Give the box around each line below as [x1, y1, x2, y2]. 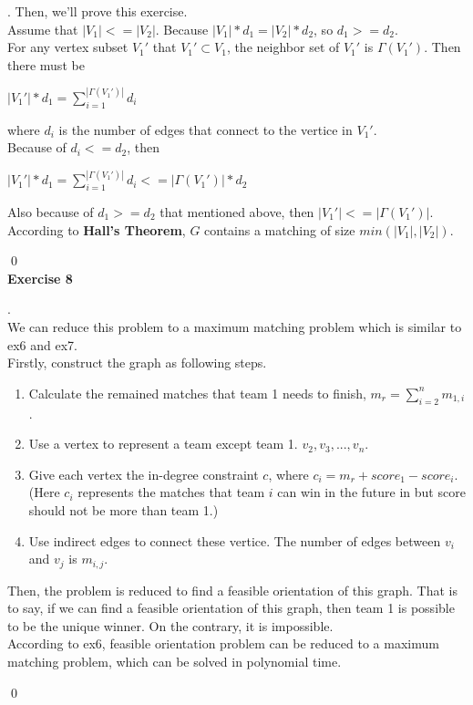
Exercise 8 [7, 268, 73, 287]
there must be [7, 55, 85, 74]
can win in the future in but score [277, 482, 466, 502]
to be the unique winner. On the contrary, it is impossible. [7, 616, 334, 635]
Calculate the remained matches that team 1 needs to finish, [28, 383, 366, 402]
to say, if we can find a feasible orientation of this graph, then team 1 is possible [7, 598, 455, 617]
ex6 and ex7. [7, 335, 77, 354]
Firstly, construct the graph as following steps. [7, 353, 267, 372]
